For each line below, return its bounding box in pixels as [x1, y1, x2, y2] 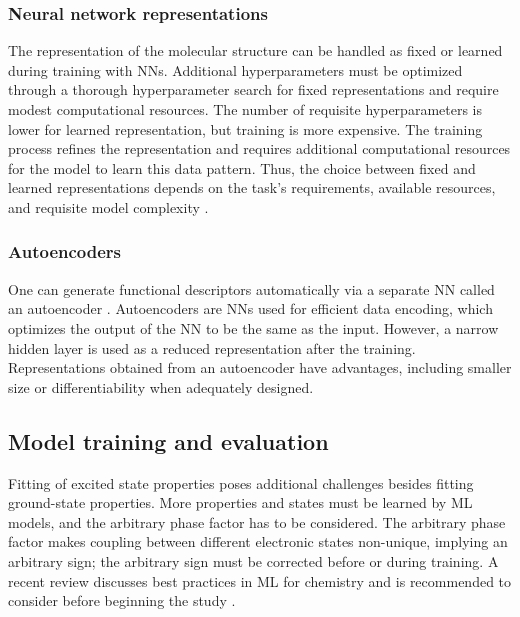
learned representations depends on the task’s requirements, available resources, [8, 177, 496, 198]
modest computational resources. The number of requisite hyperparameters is [8, 99, 482, 119]
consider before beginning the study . [8, 590, 236, 611]
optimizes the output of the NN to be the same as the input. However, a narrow [8, 317, 499, 338]
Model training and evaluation [8, 425, 329, 456]
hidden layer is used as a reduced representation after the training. [8, 337, 416, 358]
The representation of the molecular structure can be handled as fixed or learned [8, 40, 503, 61]
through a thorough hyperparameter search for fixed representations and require [8, 79, 499, 100]
